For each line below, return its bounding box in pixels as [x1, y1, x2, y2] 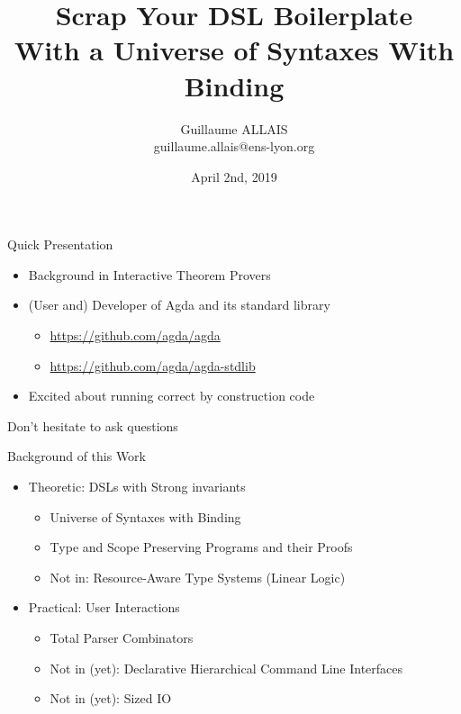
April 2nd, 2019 [191, 167, 277, 185]
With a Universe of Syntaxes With [14, 32, 455, 68]
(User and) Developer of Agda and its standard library [28, 295, 330, 314]
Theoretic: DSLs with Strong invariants [28, 477, 246, 496]
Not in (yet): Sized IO [50, 689, 172, 708]
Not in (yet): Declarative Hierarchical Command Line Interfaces [50, 658, 403, 677]
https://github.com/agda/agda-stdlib [50, 356, 256, 375]
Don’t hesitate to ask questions [7, 416, 178, 435]
